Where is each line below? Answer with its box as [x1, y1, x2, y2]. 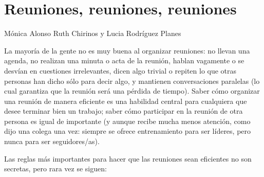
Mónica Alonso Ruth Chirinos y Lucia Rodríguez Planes [4, 28, 181, 39]
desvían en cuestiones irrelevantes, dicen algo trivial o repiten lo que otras [4, 65, 237, 76]
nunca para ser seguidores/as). [4, 136, 100, 147]
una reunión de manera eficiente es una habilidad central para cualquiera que [4, 95, 247, 106]
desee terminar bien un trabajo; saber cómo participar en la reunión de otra [4, 105, 243, 116]
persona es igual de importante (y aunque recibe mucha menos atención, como [4, 115, 251, 126]
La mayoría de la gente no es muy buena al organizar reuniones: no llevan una [4, 45, 250, 56]
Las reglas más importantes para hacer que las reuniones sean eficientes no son [4, 153, 252, 164]
